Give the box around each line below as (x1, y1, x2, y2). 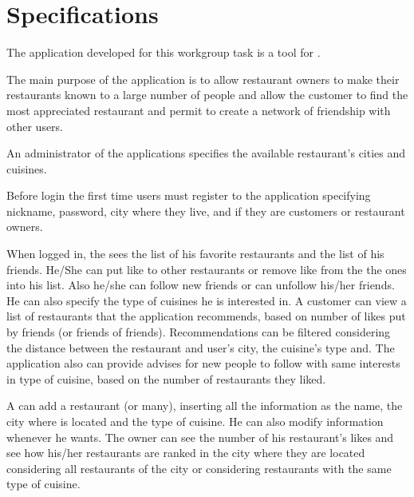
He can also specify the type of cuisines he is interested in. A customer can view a (6, 292, 407, 308)
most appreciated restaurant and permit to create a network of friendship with (6, 101, 391, 118)
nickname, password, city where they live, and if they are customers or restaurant (6, 202, 405, 219)
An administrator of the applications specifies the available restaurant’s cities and (6, 145, 406, 161)
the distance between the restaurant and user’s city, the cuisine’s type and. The (6, 339, 395, 356)
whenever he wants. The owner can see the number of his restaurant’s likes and (6, 428, 394, 445)
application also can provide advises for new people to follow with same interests (6, 355, 400, 372)
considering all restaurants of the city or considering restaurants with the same (6, 459, 392, 476)
